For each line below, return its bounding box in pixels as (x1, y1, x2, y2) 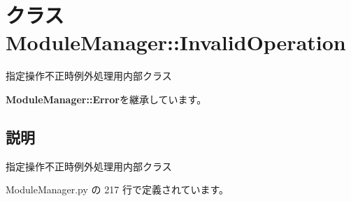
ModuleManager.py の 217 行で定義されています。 (6, 182, 229, 197)
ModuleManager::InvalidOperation (6, 28, 346, 57)
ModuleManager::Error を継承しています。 (6, 91, 207, 106)
